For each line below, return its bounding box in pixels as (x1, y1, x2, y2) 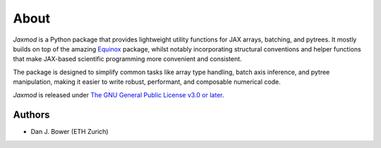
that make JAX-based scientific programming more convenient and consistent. (13, 55, 243, 63)
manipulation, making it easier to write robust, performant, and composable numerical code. (13, 78, 282, 86)
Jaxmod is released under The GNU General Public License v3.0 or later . (13, 90, 225, 99)
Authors (13, 109, 50, 121)
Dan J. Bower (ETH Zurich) (30, 128, 109, 136)
